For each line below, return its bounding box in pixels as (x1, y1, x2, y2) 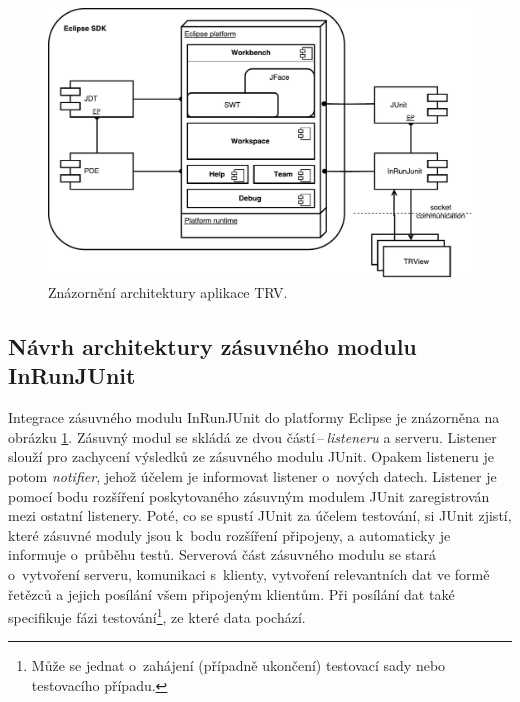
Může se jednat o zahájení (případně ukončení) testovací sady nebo (31, 655, 446, 676)
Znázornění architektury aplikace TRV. (48, 281, 288, 302)
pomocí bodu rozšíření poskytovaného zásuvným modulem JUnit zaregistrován (8, 485, 490, 506)
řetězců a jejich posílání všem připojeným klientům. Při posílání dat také (8, 583, 455, 604)
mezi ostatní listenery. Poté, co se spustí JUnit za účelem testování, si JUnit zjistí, (8, 505, 512, 526)
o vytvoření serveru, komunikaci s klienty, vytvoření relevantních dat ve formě (8, 563, 490, 584)
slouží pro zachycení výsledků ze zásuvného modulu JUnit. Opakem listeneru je (8, 446, 494, 467)
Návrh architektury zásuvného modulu (8, 330, 417, 361)
